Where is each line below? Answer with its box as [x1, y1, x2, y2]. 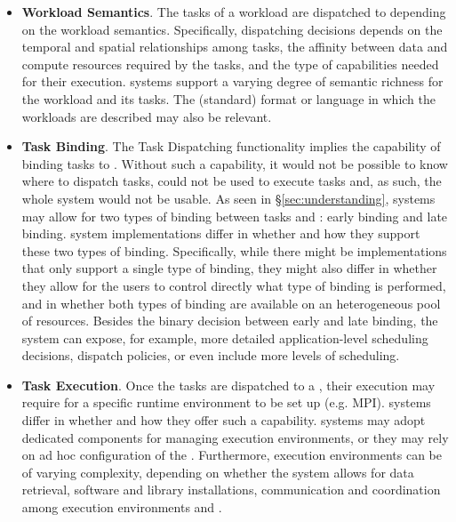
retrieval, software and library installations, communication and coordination [21, 480, 441, 499]
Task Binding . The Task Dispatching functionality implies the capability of [21, 137, 441, 156]
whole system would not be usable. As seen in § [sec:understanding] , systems [21, 189, 436, 207]
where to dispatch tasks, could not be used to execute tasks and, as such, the [21, 172, 442, 190]
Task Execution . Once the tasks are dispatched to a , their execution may [21, 375, 436, 394]
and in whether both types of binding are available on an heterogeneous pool [21, 293, 441, 312]
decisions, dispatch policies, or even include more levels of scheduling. [21, 346, 400, 365]
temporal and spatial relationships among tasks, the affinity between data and [21, 37, 448, 56]
